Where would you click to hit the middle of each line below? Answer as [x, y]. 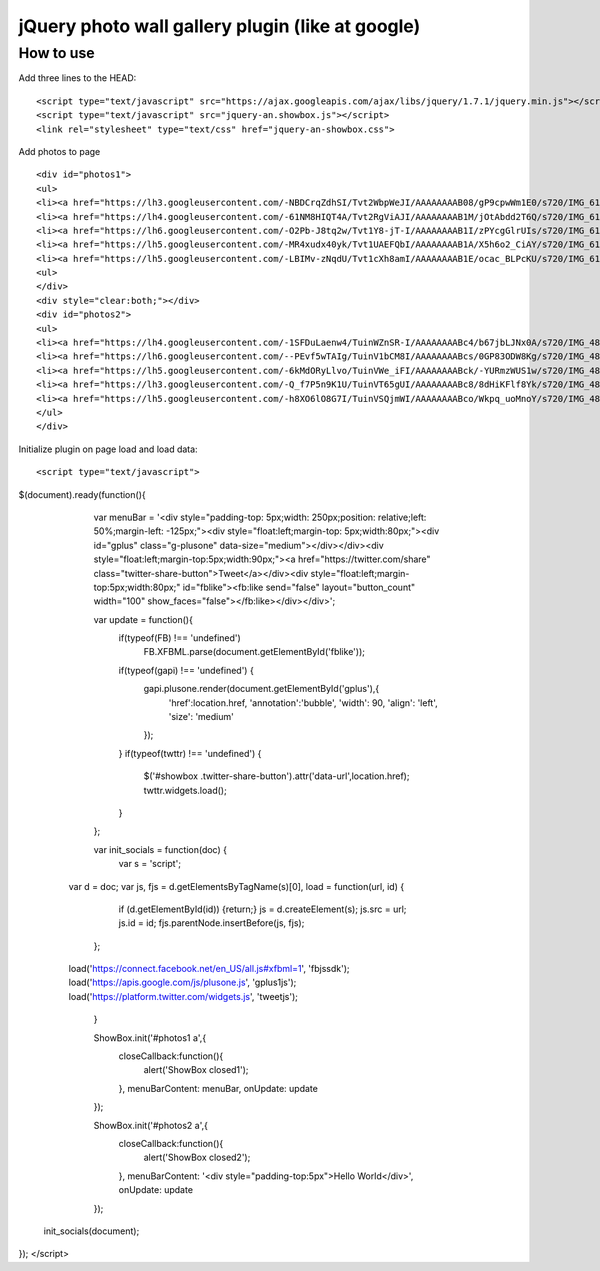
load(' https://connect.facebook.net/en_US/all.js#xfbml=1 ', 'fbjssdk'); [209, 969]
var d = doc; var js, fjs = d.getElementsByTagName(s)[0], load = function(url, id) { [236, 886]
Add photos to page [59, 151]
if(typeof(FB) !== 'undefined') [180, 638]
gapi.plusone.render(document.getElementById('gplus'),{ [261, 689]
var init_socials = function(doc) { [160, 849]
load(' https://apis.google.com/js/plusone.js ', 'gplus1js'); [182, 982]
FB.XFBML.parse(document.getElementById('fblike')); [254, 652]
